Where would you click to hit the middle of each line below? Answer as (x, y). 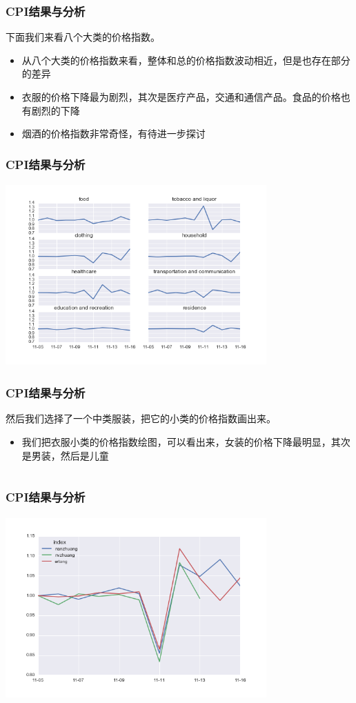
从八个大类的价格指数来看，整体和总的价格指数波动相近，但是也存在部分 (186, 60)
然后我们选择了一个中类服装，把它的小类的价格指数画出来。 (141, 418)
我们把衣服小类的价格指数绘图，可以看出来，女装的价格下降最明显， (176, 441)
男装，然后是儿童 (70, 455)
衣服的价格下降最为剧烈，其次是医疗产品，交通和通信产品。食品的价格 (181, 97)
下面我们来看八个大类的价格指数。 (83, 37)
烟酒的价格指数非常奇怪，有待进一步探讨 (113, 133)
